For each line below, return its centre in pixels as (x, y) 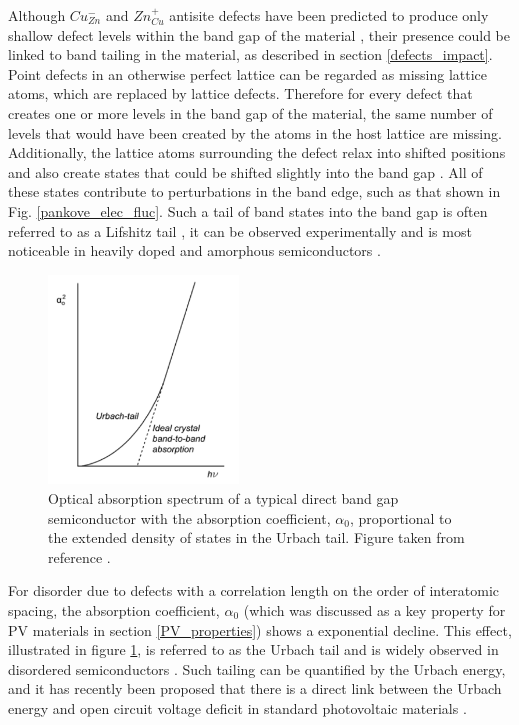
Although (37, 15)
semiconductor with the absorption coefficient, (189, 517)
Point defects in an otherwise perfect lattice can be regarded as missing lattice (248, 73)
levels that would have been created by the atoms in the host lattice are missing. (255, 132)
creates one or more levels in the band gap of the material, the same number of (250, 112)
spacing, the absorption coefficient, (114, 609)
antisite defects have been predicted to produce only (329, 15)
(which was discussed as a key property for (374, 609)
